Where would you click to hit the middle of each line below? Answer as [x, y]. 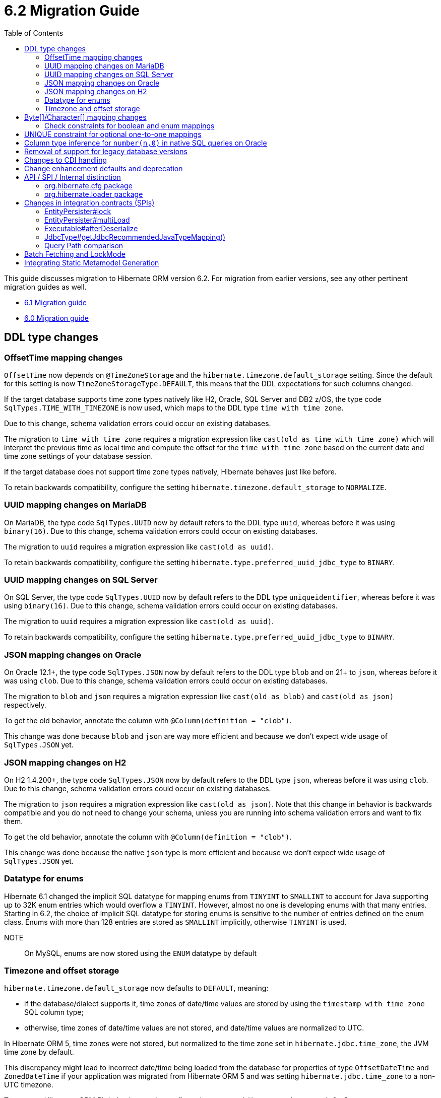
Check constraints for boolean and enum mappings [130, 125]
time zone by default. [39, 1052]
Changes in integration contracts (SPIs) [89, 202]
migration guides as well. [45, 287]
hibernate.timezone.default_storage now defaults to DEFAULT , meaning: [136, 988]
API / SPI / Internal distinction [73, 177]
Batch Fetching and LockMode [75, 254]
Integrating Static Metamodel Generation [92, 262]
